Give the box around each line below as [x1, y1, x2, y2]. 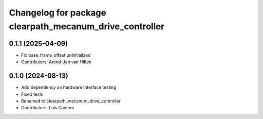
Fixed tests [21, 91, 43, 97]
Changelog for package [9, 7, 107, 18]
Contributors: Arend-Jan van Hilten [21, 59, 92, 65]
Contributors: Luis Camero [21, 105, 75, 111]
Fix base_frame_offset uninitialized [21, 52, 91, 58]
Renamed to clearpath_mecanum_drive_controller [21, 98, 121, 104]
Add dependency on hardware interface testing [21, 85, 116, 90]
